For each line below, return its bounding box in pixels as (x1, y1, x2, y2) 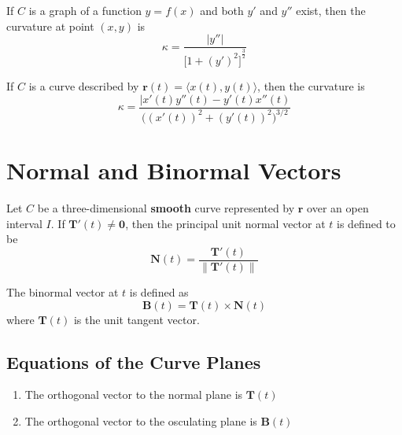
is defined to (337, 215, 396, 231)
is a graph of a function (28, 2, 142, 18)
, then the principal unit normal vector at (125, 215, 326, 231)
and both (200, 2, 244, 18)
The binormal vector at (6, 283, 119, 300)
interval (6, 215, 42, 231)
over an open (307, 200, 369, 216)
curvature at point (6, 17, 94, 34)
